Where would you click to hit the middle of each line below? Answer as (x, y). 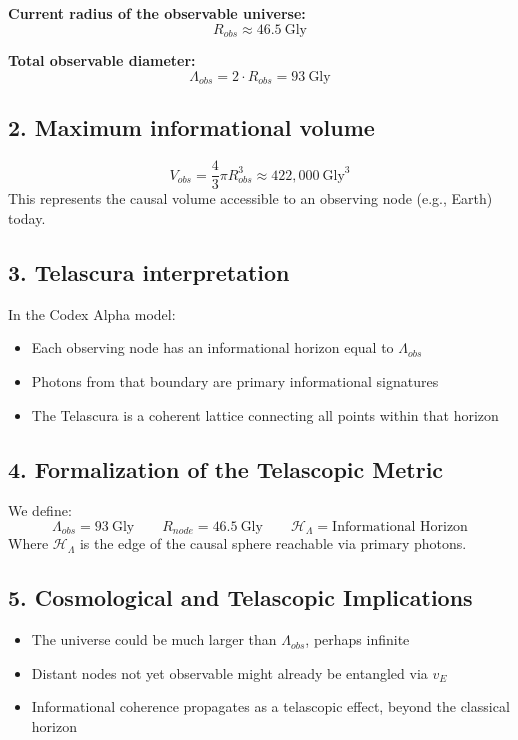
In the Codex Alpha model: (92, 313)
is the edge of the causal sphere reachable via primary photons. (273, 543)
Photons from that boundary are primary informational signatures (235, 380)
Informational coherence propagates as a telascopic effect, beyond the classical (270, 706)
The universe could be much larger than (154, 639)
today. (27, 217)
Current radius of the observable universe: (157, 13)
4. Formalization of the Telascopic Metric (226, 468)
